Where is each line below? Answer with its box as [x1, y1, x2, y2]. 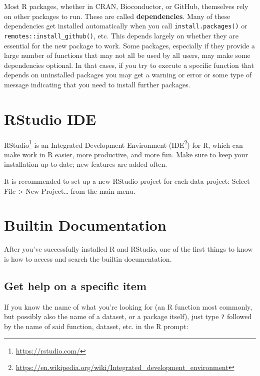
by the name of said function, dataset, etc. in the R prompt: [4, 321, 188, 331]
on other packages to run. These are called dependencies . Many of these [4, 10, 230, 21]
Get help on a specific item [4, 278, 147, 293]
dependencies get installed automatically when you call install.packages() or [4, 20, 247, 31]
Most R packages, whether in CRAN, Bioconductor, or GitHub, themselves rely [4, 1, 248, 11]
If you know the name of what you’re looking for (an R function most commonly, [4, 301, 252, 312]
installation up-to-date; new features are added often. [4, 159, 167, 169]
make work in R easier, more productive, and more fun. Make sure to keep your [4, 149, 248, 159]
